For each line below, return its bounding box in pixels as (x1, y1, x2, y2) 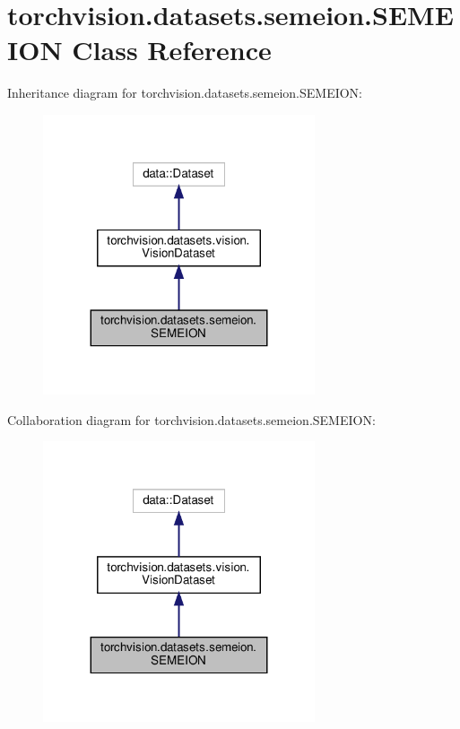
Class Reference (72, 31, 272, 68)
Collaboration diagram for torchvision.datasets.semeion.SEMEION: (7, 410, 376, 429)
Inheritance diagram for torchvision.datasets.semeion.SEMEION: (7, 83, 363, 102)
